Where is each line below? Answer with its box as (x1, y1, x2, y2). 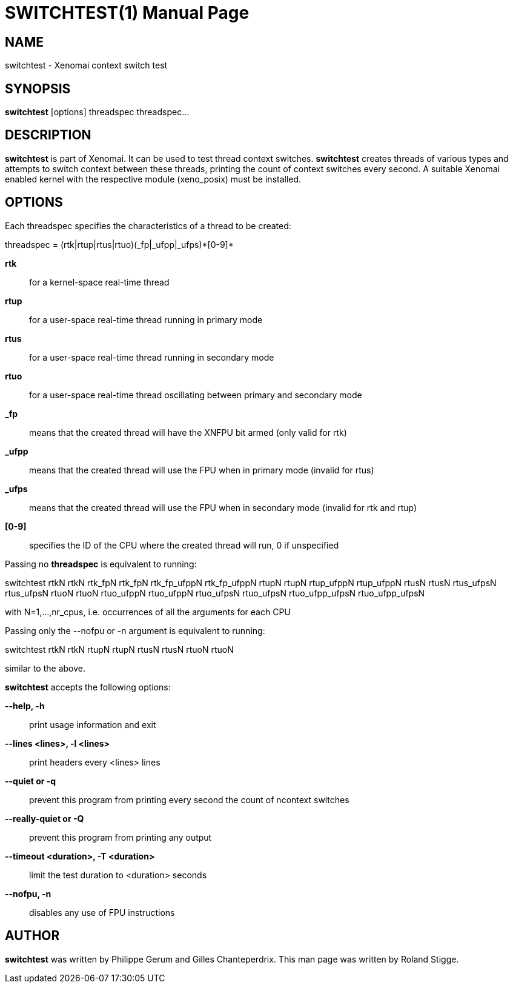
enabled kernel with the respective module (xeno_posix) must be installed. (5, 173, 302, 184)
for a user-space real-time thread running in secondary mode (29, 352, 274, 362)
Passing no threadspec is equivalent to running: (5, 558, 197, 569)
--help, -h (5, 700, 45, 711)
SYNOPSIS (5, 81, 71, 96)
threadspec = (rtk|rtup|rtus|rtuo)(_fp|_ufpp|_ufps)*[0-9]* (5, 239, 234, 250)
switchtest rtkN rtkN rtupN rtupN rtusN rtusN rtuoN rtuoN (5, 644, 234, 655)
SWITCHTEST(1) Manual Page (5, 2, 250, 23)
